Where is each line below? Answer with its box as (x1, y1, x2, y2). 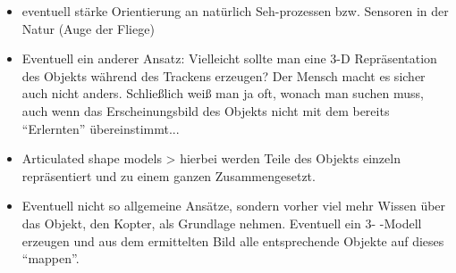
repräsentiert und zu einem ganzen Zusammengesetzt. (21, 166, 316, 185)
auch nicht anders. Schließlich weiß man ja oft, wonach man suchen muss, (21, 84, 424, 103)
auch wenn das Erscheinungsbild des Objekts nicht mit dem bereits (21, 101, 390, 120)
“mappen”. (21, 249, 80, 268)
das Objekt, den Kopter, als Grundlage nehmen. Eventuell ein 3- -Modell (21, 213, 422, 232)
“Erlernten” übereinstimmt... (21, 119, 180, 137)
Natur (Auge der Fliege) (21, 19, 155, 37)
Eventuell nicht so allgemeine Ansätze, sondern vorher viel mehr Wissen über (21, 196, 446, 215)
